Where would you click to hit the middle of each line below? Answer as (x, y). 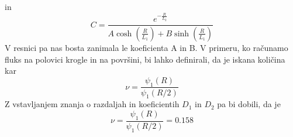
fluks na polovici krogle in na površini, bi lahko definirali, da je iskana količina (145, 59)
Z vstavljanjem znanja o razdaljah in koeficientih (92, 104)
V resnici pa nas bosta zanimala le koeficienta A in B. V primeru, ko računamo (146, 47)
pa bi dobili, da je (249, 104)
